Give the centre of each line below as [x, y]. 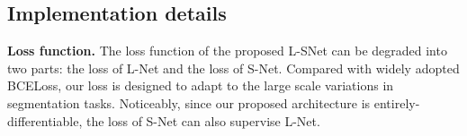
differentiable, [45, 120]
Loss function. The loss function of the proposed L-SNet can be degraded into [227, 51]
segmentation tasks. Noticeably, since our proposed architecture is [189, 102]
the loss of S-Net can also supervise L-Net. [203, 120]
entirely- [397, 102]
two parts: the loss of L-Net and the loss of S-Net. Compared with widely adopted [233, 68]
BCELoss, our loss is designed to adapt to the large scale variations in [201, 85]
